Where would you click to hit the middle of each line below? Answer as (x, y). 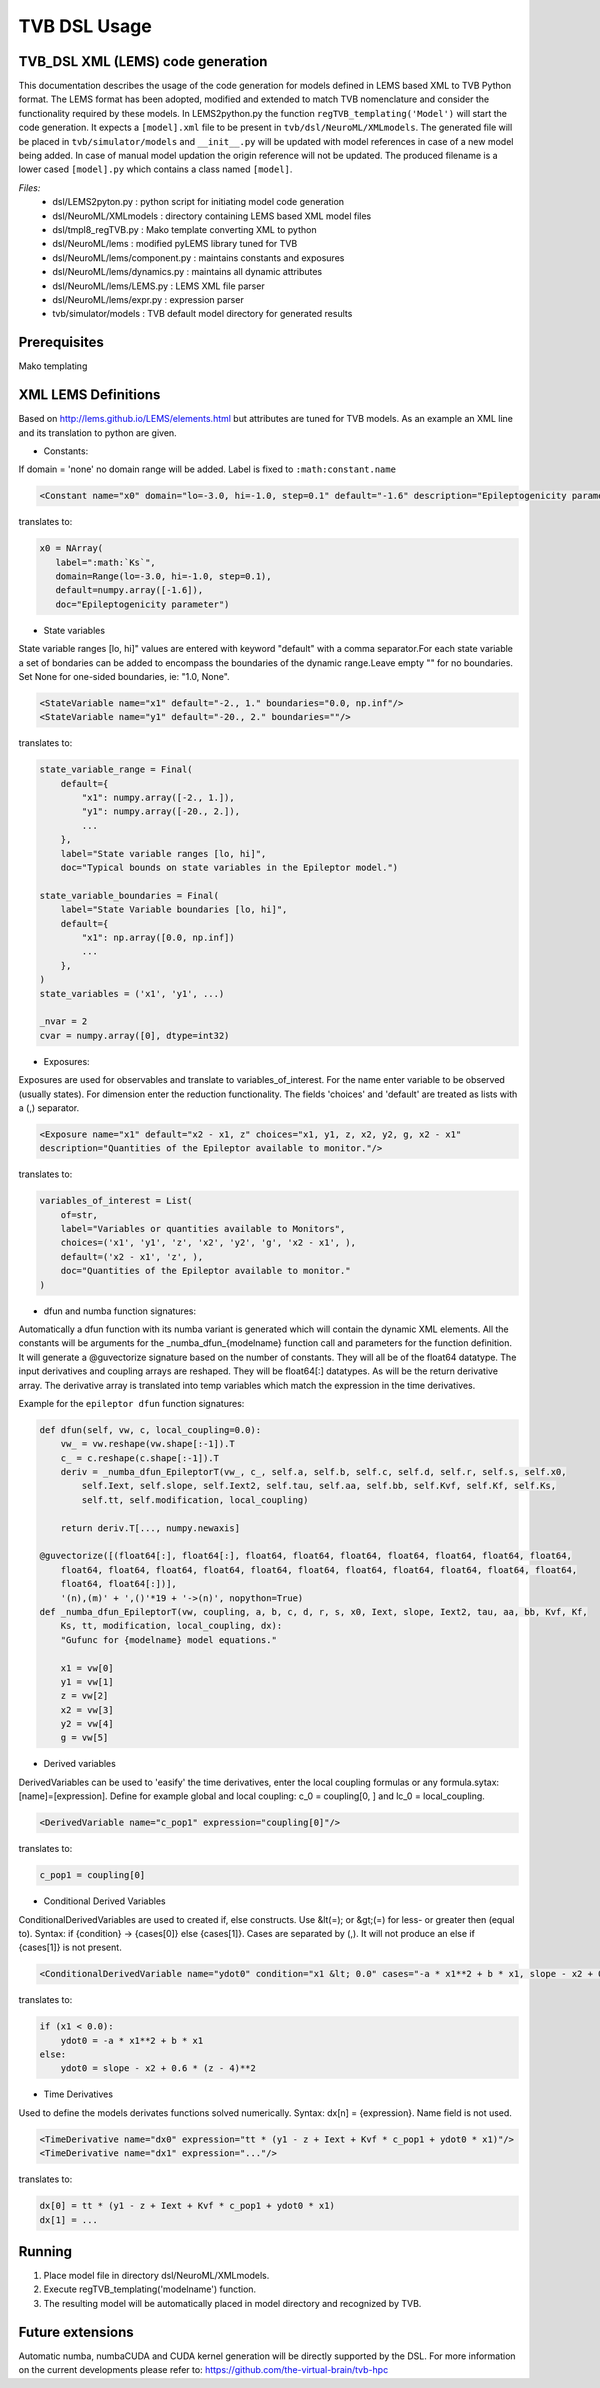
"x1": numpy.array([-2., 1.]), (158, 798)
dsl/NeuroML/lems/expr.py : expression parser (148, 299)
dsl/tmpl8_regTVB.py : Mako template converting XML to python (184, 229)
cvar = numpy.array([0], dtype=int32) (134, 1035)
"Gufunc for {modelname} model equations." (168, 1639)
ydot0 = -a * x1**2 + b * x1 (132, 2040)
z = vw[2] (84, 1696)
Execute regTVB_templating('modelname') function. (150, 2289)
